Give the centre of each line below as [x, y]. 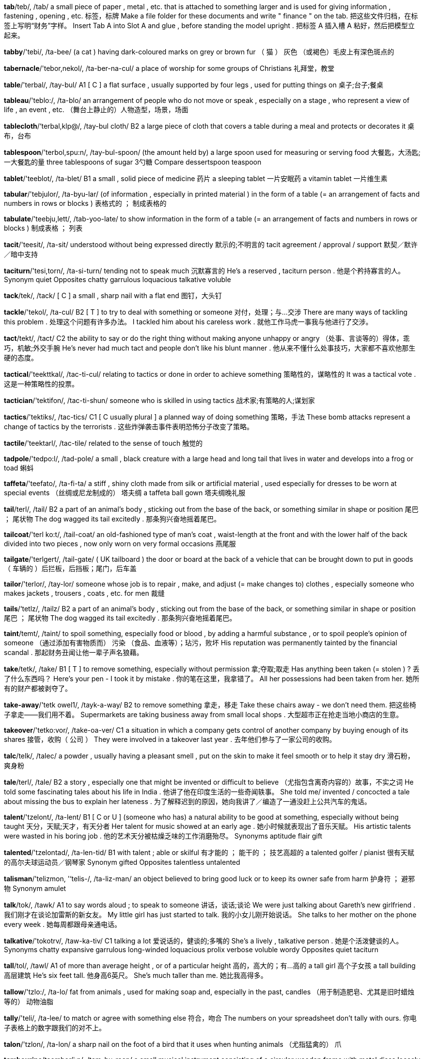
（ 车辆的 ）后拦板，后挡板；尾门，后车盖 [70, 568]
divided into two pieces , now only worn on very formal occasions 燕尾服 [120, 544]
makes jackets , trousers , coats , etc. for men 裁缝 [84, 593]
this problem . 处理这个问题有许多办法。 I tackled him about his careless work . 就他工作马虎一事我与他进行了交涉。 [188, 322]
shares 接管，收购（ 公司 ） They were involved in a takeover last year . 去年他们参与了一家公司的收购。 [170, 739]
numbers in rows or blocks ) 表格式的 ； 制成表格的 [85, 203]
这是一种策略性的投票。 [41, 384]
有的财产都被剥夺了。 [38, 688]
